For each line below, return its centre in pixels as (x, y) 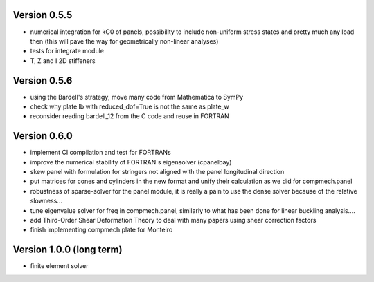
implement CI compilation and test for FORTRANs (100, 153)
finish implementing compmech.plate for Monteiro (101, 230)
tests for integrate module (67, 51)
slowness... (46, 201)
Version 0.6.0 (43, 136)
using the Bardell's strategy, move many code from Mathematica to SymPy (137, 97)
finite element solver (59, 266)
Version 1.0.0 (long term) (68, 250)
